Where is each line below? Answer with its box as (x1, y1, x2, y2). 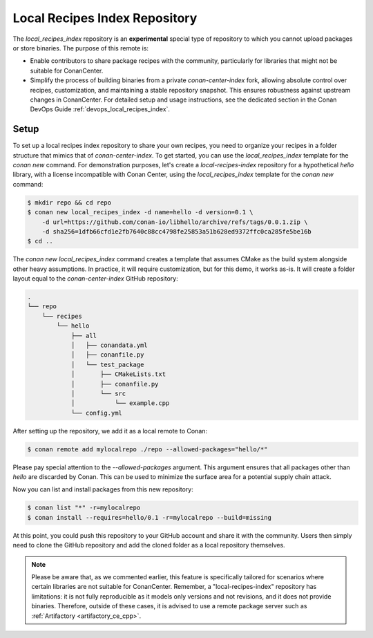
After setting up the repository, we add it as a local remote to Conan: (12, 426, 207, 435)
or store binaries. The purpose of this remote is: (12, 44, 149, 52)
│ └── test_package (70, 360, 144, 368)
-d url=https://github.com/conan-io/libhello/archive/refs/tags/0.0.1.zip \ (41, 218, 308, 226)
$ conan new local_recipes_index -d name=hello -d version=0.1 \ (27, 208, 254, 216)
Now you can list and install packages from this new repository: (12, 485, 193, 494)
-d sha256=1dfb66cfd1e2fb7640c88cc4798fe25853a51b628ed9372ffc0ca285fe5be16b (41, 227, 312, 235)
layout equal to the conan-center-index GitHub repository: (12, 274, 179, 283)
